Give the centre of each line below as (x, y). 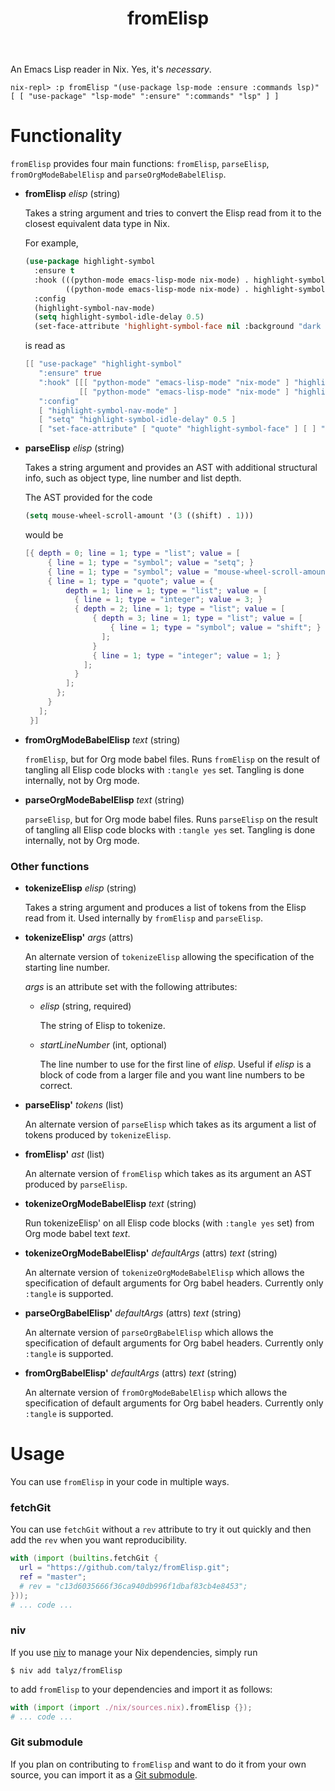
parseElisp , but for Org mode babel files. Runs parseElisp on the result (171, 819)
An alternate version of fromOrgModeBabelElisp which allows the (156, 1392)
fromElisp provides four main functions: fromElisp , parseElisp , (140, 164)
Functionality (66, 136)
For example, (51, 243)
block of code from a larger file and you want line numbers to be (172, 1074)
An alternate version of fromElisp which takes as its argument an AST (168, 1173)
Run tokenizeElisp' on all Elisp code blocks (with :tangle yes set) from (169, 1223)
